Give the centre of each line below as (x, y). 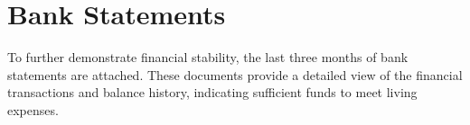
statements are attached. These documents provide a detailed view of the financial (235, 74)
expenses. (33, 109)
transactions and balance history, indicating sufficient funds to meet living (212, 92)
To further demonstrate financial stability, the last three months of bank (208, 57)
